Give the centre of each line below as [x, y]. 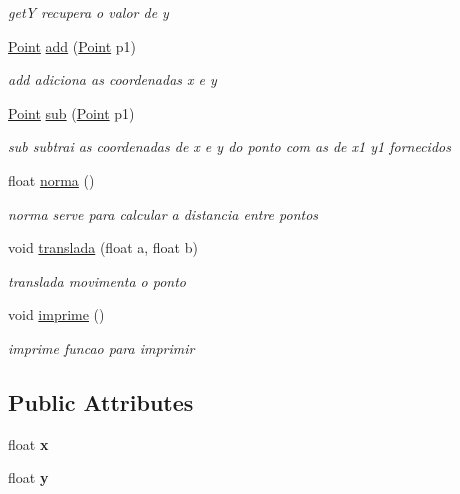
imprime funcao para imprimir [101, 347]
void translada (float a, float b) [103, 247]
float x [28, 443]
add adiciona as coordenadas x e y [112, 79]
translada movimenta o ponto [97, 280]
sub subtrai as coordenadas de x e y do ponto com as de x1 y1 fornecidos [229, 146]
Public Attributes [101, 401]
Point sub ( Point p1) [71, 112]
